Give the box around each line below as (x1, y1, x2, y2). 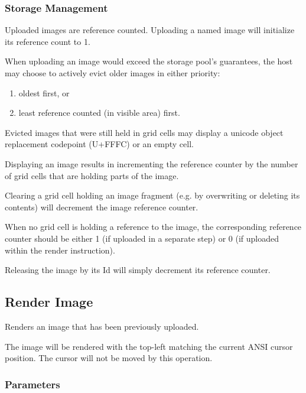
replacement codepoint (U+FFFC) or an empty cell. (5, 138, 194, 150)
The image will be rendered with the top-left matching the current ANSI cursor (5, 340, 293, 352)
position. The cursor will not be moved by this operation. (5, 352, 213, 364)
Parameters (5, 376, 60, 391)
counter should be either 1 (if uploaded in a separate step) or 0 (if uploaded (5, 232, 279, 244)
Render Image (5, 293, 93, 311)
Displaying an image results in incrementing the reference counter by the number (5, 157, 298, 170)
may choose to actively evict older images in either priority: (5, 67, 220, 79)
